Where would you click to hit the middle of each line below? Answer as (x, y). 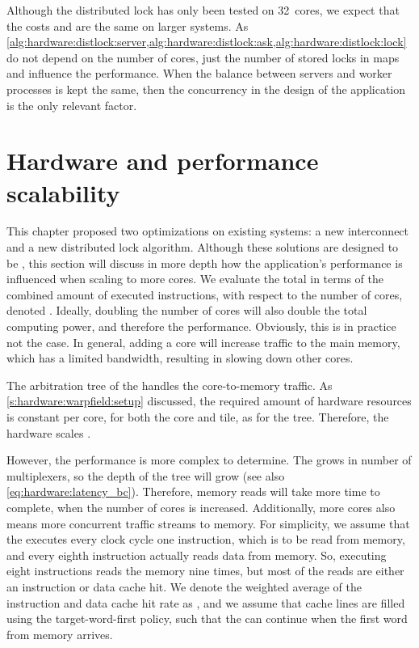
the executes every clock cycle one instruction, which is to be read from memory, (206, 539)
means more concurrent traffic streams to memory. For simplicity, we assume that (208, 523)
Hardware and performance (163, 161)
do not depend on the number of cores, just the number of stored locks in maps (203, 57)
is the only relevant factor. (72, 105)
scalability (63, 192)
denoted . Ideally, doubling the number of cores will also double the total (187, 310)
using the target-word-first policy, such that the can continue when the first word (207, 618)
